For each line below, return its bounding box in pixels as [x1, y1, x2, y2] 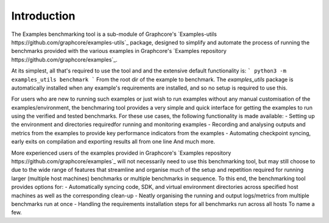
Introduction [11, 9, 76, 23]
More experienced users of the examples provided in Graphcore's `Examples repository [11, 149, 232, 157]
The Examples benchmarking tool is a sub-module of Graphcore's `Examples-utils [11, 30, 218, 38]
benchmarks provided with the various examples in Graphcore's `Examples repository [11, 48, 227, 55]
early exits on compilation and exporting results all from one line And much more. [11, 138, 216, 146]
